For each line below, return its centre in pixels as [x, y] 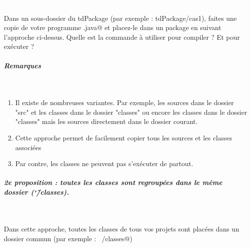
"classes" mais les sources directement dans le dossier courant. [106, 121]
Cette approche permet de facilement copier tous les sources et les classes [124, 137]
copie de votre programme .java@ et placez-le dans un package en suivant [113, 27]
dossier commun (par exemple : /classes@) [68, 239]
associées [28, 147]
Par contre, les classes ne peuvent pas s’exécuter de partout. [104, 163]
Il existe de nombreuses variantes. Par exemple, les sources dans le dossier [125, 102]
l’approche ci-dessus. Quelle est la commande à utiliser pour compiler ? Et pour [122, 37]
